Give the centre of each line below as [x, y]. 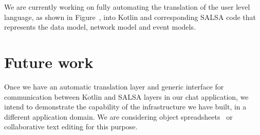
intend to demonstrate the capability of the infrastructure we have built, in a [125, 107]
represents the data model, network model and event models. [100, 27]
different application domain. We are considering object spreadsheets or [118, 116]
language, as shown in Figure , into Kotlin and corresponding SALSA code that [130, 17]
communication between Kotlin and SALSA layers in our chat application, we [126, 96]
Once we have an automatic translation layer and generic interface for [114, 86]
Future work [49, 62]
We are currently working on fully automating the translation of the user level [127, 7]
